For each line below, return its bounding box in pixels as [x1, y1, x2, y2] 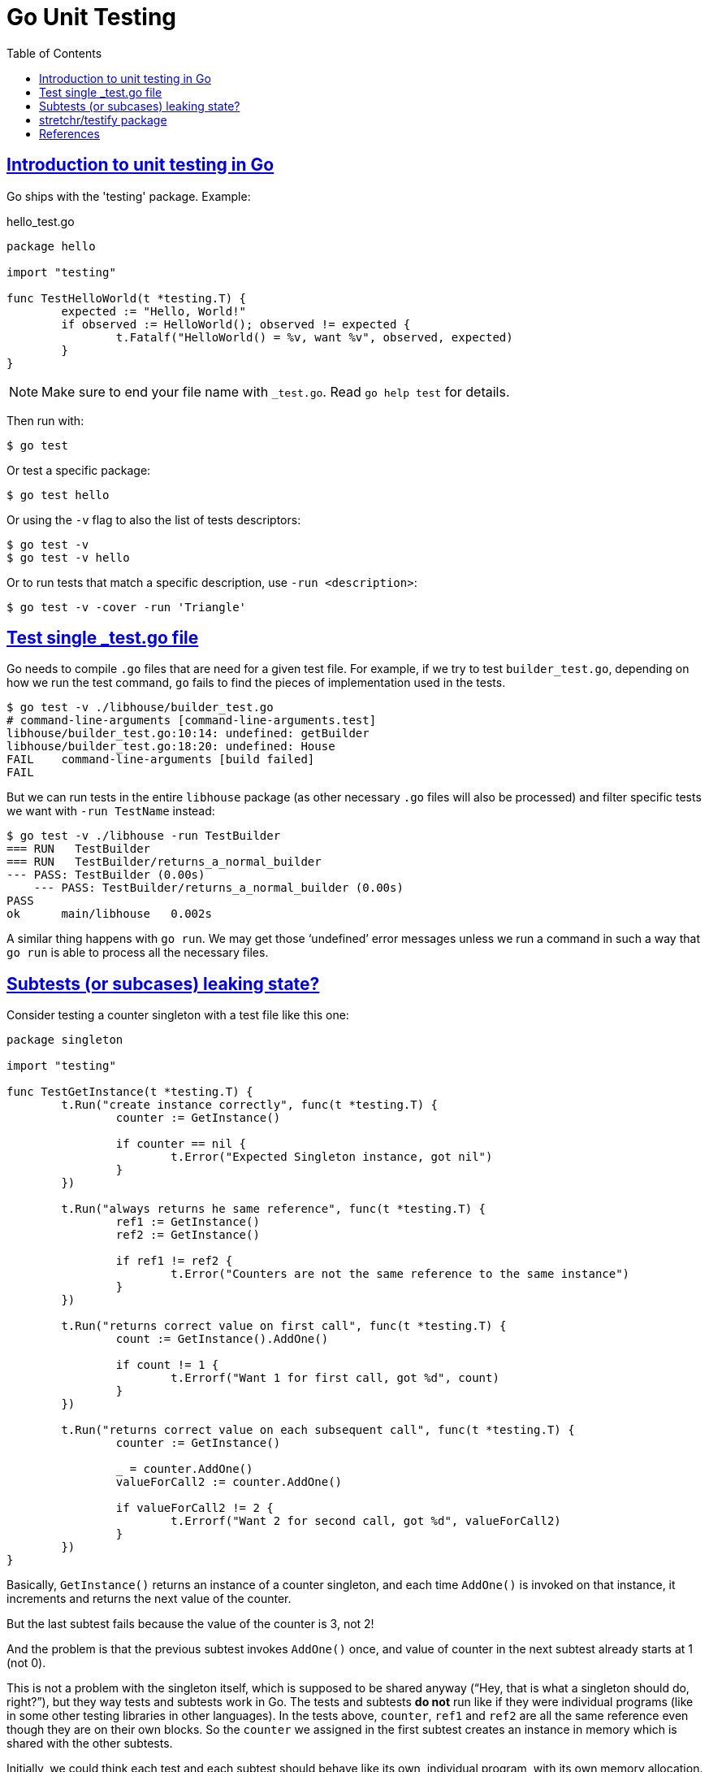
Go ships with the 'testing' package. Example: [6, 189, 251, 203]
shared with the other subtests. [6, 1736, 173, 1751]
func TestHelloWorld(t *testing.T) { [6, 291, 247, 305]
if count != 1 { [115, 1358, 219, 1372]
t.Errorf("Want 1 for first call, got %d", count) [171, 1371, 499, 1385]
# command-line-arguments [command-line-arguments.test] [6, 714, 377, 727]
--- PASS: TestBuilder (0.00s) [6, 868, 205, 882]
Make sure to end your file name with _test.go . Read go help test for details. [41, 383, 510, 400]
